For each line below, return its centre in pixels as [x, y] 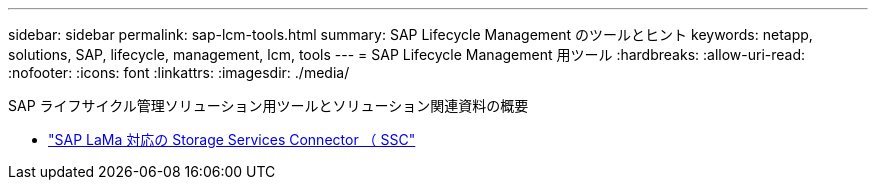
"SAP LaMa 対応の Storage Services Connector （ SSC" [232, 139]
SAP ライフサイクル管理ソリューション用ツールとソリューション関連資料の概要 [268, 105]
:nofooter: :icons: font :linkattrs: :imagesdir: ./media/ [179, 72]
